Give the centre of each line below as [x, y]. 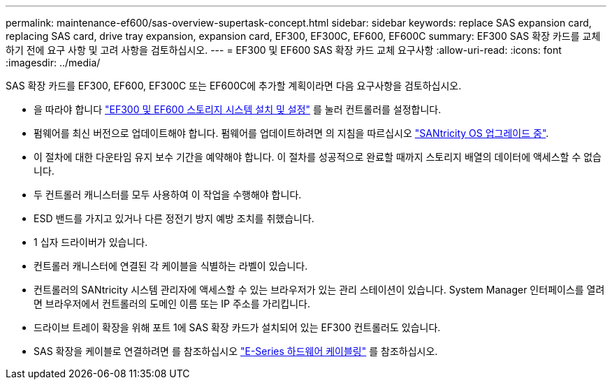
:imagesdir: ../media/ [53, 63]
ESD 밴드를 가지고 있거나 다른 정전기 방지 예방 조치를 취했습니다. [174, 218]
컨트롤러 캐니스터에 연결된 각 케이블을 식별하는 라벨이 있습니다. [171, 266]
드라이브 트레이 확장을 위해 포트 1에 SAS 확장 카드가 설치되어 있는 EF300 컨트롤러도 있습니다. [237, 327]
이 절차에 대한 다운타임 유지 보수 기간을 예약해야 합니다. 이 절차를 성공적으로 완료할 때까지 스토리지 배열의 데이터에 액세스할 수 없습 [318, 157]
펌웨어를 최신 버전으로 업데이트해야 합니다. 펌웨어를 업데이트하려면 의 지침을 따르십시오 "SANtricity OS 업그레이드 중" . [291, 133]
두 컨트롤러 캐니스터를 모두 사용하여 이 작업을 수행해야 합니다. [168, 195]
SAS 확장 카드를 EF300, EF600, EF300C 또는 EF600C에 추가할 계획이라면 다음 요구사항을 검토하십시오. [234, 86]
